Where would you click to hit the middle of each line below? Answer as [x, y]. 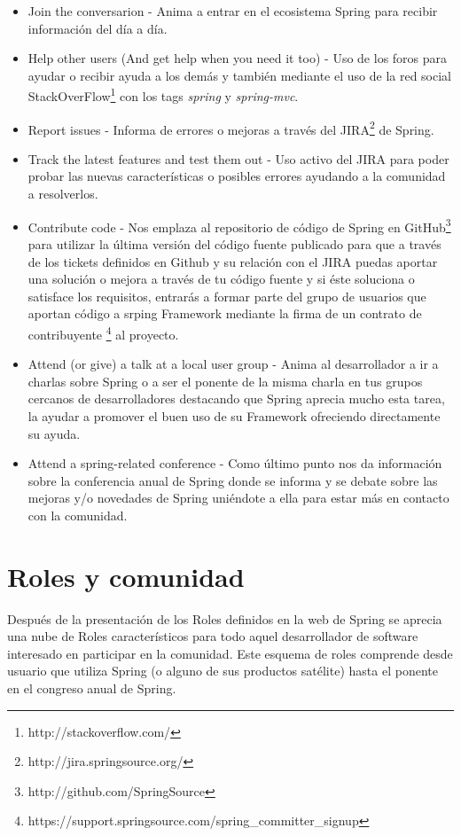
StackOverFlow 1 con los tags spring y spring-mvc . [163, 95]
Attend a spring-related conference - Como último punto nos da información [235, 463]
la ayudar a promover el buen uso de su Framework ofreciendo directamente [234, 415]
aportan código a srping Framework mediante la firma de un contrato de [225, 313]
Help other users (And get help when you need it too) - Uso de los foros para [238, 58]
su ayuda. [54, 433]
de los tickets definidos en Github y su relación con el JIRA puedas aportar [233, 261]
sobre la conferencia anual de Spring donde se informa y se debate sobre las [233, 480]
